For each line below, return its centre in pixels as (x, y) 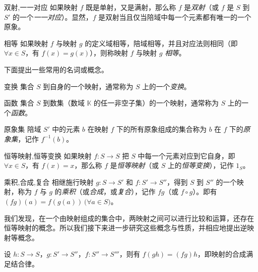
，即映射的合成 (222, 254)
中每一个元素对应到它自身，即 (186, 155)
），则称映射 (109, 53)
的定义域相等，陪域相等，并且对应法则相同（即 (161, 43)
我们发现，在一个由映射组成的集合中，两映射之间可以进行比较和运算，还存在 (129, 218)
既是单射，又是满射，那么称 (131, 7)
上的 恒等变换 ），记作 (200, 165)
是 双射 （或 (201, 7)
